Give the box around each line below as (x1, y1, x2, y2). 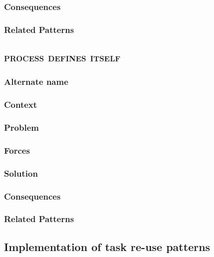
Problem (4, 121, 39, 134)
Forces (4, 144, 30, 156)
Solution (4, 167, 38, 179)
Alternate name (4, 75, 68, 88)
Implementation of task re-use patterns (4, 239, 211, 254)
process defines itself (4, 49, 121, 65)
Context (4, 98, 37, 111)
